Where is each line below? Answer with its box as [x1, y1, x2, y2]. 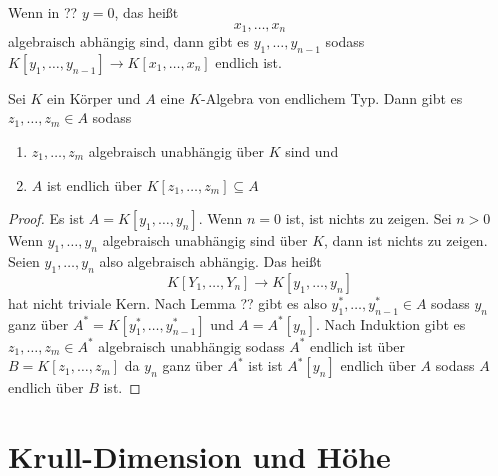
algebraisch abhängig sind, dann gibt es [8, 31, 250, 52]
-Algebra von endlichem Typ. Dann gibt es [201, 87, 463, 108]
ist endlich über [46, 174, 142, 195]
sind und [285, 141, 339, 162]
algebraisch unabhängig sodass [98, 335, 285, 356]
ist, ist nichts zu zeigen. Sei [285, 208, 452, 229]
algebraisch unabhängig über [88, 141, 264, 162]
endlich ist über [310, 335, 406, 356]
